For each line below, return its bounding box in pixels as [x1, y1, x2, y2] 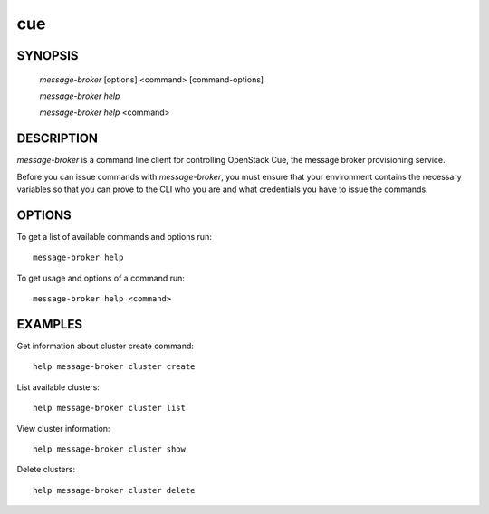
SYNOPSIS [16, 48, 79, 63]
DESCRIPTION [16, 131, 99, 147]
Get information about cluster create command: [16, 340, 195, 352]
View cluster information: [16, 423, 110, 433]
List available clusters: [16, 381, 100, 393]
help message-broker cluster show [33, 443, 186, 454]
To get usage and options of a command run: [16, 272, 186, 283]
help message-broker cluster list [33, 403, 186, 414]
